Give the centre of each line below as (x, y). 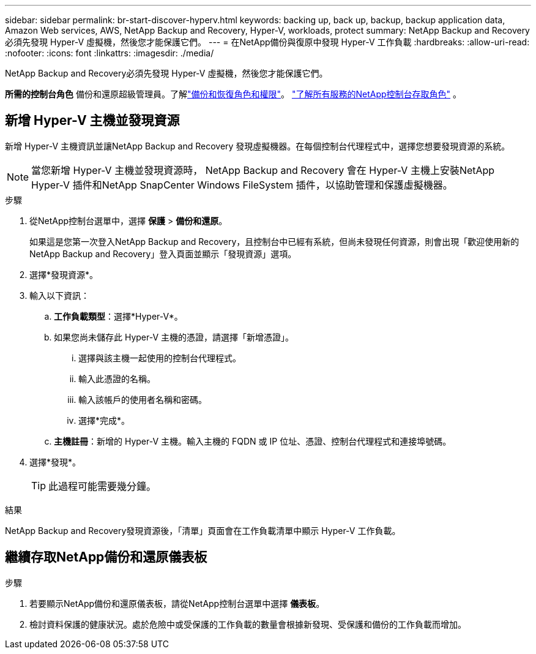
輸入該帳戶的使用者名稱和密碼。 (143, 399)
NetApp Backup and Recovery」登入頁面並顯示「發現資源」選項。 (163, 254)
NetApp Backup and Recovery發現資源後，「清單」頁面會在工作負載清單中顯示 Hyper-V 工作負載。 (203, 530)
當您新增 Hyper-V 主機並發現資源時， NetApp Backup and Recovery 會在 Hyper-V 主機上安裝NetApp (263, 170)
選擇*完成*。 (104, 420)
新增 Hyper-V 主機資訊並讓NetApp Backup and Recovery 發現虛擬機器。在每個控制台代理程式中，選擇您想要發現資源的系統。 (258, 146)
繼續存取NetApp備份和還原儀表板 (106, 557)
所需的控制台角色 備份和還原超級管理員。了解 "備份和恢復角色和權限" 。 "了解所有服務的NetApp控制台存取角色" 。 (233, 94)
